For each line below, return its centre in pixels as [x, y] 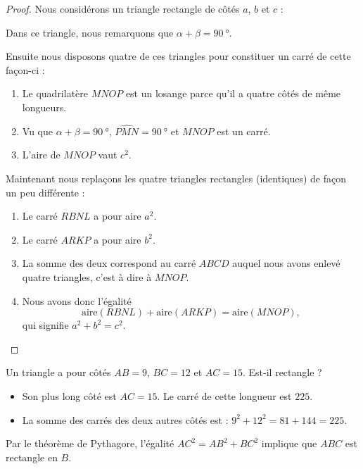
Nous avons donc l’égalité [77, 300]
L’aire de [41, 155]
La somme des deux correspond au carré [109, 263]
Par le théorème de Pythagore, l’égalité [90, 443]
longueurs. [44, 107]
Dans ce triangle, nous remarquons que [90, 32]
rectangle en [32, 457]
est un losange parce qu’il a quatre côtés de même [233, 93]
